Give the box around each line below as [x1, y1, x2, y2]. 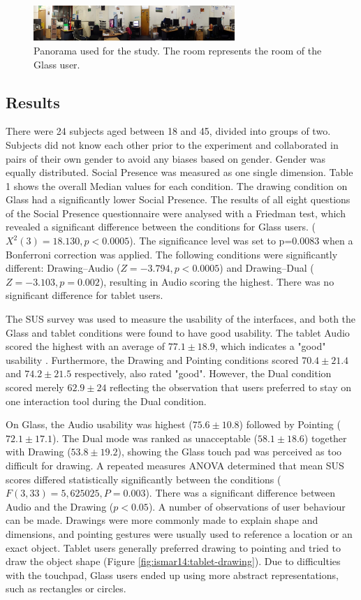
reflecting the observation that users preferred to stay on [110, 380, 351, 395]
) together [304, 430, 347, 445]
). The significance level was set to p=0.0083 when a [129, 233, 353, 248]
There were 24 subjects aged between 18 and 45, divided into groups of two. [6, 124, 331, 138]
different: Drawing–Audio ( [6, 261, 121, 275]
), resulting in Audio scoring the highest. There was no [99, 274, 334, 288]
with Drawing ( [6, 444, 71, 459]
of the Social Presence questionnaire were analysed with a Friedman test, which [6, 205, 346, 220]
